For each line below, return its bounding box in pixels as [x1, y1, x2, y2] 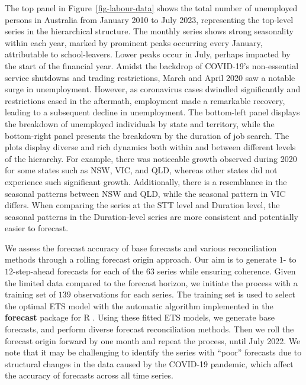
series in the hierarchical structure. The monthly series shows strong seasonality [5, 25, 294, 37]
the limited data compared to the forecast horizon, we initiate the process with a [5, 276, 298, 289]
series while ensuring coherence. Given [157, 265, 296, 277]
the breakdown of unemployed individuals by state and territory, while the [5, 117, 275, 130]
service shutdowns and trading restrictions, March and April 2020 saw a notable [5, 71, 295, 83]
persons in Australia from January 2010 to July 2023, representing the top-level [5, 13, 294, 25]
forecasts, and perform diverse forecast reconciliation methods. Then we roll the [5, 323, 294, 335]
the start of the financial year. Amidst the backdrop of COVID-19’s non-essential [5, 59, 299, 72]
